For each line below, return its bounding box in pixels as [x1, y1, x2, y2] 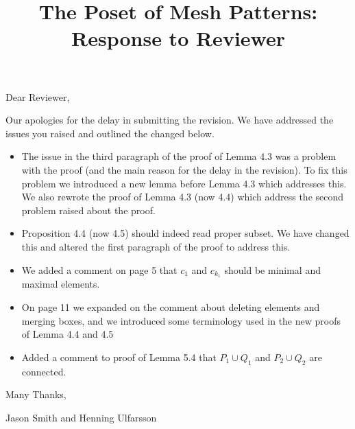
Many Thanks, [5, 387, 66, 402]
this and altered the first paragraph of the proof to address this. [21, 239, 291, 253]
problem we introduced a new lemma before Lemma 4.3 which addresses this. [21, 176, 347, 190]
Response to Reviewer [71, 24, 285, 52]
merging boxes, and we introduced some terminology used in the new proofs [21, 313, 341, 327]
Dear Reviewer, [5, 89, 70, 104]
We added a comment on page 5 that [21, 262, 177, 277]
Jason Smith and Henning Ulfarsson [5, 410, 157, 424]
